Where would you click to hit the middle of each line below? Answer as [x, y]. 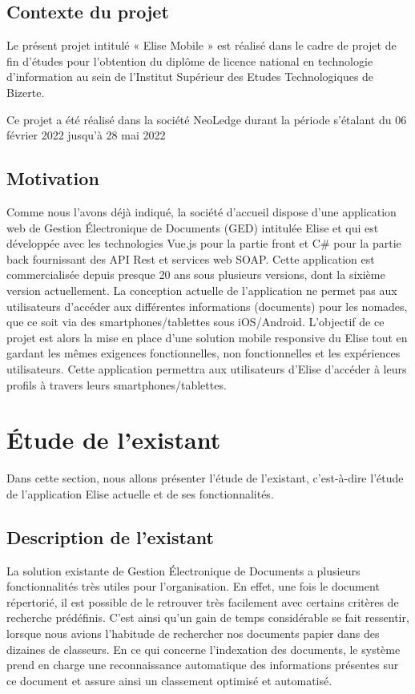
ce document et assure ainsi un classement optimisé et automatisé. [169, 680]
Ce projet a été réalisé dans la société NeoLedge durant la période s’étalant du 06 [207, 119]
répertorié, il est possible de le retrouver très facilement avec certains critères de [203, 601]
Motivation [53, 178]
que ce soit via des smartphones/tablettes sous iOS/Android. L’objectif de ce [195, 322]
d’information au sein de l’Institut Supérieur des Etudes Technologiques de [190, 77]
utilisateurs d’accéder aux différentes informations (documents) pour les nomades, [207, 306]
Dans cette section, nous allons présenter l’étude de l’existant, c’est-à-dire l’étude [205, 478]
